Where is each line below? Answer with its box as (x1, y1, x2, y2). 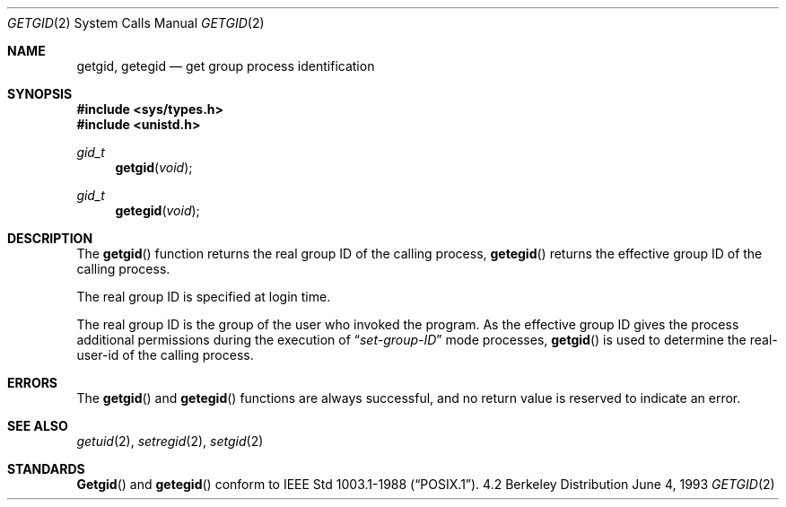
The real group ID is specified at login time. (76, 289, 331, 304)
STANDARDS (7, 461, 85, 476)
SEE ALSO (7, 418, 68, 433)
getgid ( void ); (115, 160, 193, 175)
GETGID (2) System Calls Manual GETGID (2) (7, 15, 265, 31)
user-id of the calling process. (76, 347, 254, 363)
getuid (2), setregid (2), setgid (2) (76, 433, 264, 449)
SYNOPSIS (7, 86, 73, 101)
